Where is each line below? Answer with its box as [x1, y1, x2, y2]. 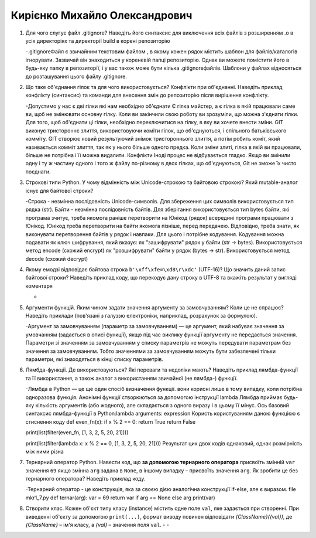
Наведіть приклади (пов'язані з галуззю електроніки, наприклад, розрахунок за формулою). [25, 312, 257, 319]
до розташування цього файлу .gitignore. [25, 73, 127, 80]
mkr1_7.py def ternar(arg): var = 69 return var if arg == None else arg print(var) [25, 494, 216, 501]
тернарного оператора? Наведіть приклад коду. [25, 475, 146, 482]
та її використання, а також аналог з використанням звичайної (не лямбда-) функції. [25, 374, 238, 382]
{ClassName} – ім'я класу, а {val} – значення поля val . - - [25, 522, 169, 529]
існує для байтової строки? [25, 187, 94, 194]
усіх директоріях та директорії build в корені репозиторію [25, 37, 171, 44]
